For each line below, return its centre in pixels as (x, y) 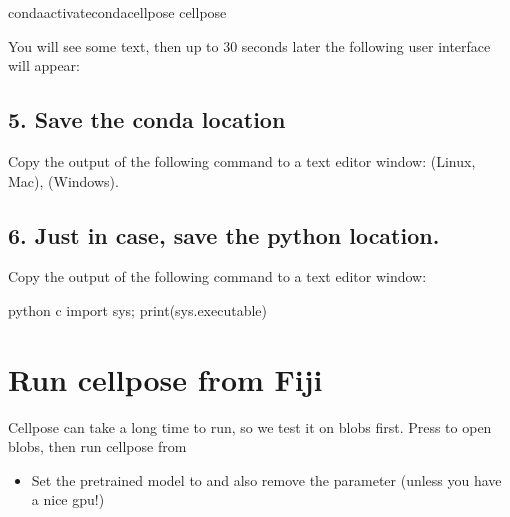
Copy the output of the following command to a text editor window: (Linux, (242, 160)
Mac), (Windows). (63, 180)
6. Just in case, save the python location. (224, 234)
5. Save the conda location (147, 119)
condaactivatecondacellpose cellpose (117, 12)
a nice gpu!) (68, 499)
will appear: (44, 65)
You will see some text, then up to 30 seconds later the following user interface (249, 45)
